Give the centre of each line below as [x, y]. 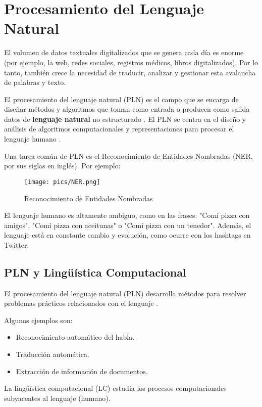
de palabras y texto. [35, 82]
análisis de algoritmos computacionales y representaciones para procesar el [119, 129]
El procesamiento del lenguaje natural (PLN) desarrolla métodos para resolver [125, 293]
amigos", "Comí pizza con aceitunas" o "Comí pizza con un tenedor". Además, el [128, 225]
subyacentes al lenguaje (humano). [57, 398]
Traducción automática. [53, 354]
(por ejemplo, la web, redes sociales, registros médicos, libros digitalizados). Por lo [131, 62]
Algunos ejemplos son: [38, 320]
